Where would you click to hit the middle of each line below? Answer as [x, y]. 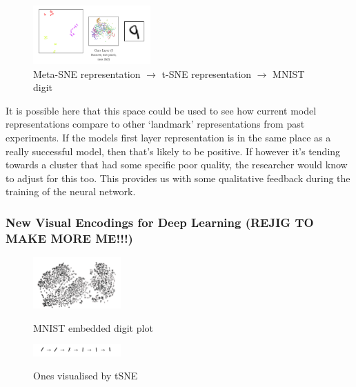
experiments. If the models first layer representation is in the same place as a [168, 137]
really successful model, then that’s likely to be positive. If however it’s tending [173, 151]
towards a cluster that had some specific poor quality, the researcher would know [177, 165]
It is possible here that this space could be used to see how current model [161, 110]
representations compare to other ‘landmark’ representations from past [155, 124]
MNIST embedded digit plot [93, 327]
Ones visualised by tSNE [86, 376]
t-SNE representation [207, 73]
